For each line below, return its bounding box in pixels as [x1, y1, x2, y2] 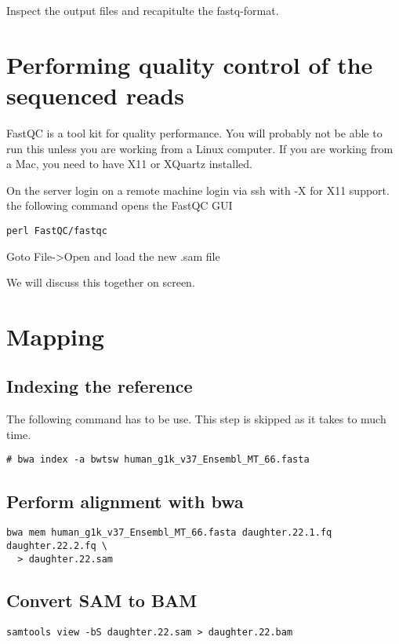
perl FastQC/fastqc [6, 225, 107, 236]
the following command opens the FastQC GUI [6, 197, 233, 214]
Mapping [6, 320, 104, 352]
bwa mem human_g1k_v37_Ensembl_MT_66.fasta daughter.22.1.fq [6, 527, 332, 539]
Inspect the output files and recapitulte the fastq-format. [6, 2, 279, 18]
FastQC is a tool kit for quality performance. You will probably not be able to [6, 124, 383, 141]
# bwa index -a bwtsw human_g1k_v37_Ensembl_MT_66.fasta [6, 454, 310, 466]
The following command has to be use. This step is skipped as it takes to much [6, 411, 386, 427]
